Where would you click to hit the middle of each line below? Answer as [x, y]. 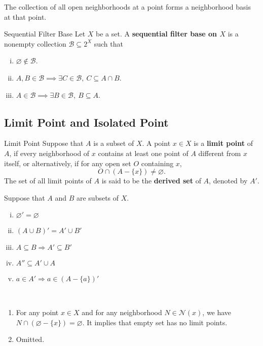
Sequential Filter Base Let [45, 34]
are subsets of [98, 197]
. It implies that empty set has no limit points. [155, 322]
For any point [37, 312]
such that [108, 43]
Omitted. [30, 339]
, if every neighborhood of [49, 153]
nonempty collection [35, 43]
